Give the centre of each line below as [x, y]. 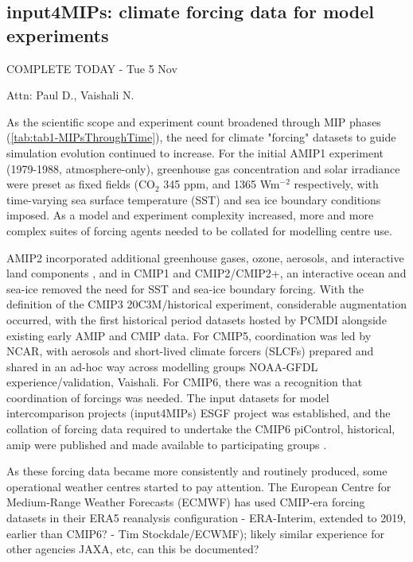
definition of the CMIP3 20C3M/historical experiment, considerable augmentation [206, 304]
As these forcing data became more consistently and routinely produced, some [197, 471]
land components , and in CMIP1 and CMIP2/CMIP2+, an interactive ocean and [206, 273]
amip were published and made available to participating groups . [167, 444]
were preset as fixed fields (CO [81, 184]
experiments [58, 35]
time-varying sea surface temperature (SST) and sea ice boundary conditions [194, 199]
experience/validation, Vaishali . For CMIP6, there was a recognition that [185, 382]
